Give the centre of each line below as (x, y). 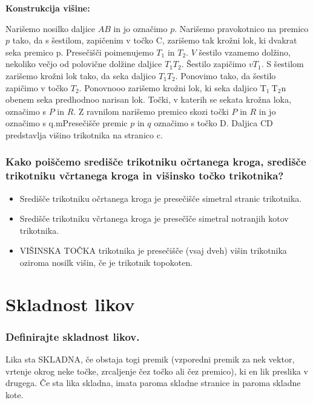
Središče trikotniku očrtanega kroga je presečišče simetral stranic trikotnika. (161, 198)
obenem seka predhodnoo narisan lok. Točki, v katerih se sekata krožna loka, (148, 99)
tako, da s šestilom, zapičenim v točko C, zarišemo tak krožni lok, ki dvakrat (155, 40)
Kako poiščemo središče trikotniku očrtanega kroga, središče (156, 162)
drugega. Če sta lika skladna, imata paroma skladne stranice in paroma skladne (153, 383)
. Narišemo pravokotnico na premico (242, 28)
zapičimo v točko (37, 87)
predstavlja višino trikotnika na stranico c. (84, 134)
